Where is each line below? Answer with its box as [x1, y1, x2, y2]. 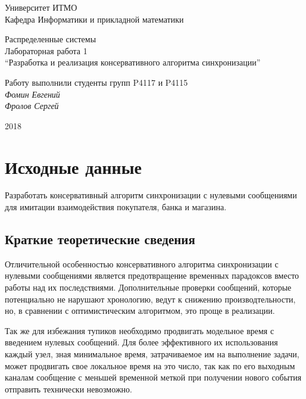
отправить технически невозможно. [5, 382, 132, 395]
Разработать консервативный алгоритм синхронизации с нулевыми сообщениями [5, 189, 297, 201]
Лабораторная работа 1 [5, 44, 88, 57]
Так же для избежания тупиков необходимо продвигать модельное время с [5, 324, 274, 336]
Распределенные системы [5, 33, 96, 45]
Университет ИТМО [5, 1, 77, 13]
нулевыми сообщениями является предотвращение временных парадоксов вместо [5, 269, 299, 282]
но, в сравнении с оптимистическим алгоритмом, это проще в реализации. [5, 304, 275, 317]
